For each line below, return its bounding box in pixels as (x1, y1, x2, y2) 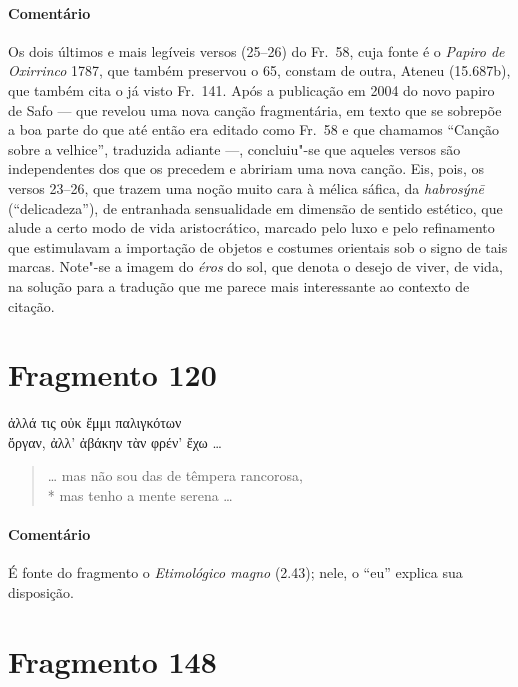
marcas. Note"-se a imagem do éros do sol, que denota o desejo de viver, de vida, (8, 256, 503, 277)
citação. (8, 295, 55, 316)
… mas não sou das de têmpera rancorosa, (47, 465, 303, 486)
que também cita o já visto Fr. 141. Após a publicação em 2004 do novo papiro (8, 79, 495, 100)
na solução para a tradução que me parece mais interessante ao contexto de (8, 275, 470, 296)
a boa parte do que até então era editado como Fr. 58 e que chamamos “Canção (8, 119, 500, 140)
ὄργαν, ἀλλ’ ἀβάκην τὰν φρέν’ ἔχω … (8, 431, 222, 452)
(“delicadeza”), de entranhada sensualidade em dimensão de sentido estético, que (8, 197, 503, 218)
